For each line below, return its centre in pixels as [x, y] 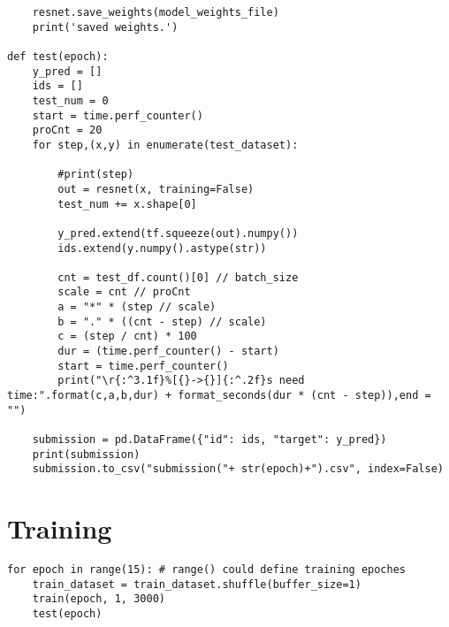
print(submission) [86, 454]
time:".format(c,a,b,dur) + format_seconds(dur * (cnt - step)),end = [219, 396]
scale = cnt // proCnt [124, 292]
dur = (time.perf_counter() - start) [168, 352]
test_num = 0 [70, 100]
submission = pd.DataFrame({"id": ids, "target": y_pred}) [209, 440]
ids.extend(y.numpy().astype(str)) [162, 248]
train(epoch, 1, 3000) [99, 599]
